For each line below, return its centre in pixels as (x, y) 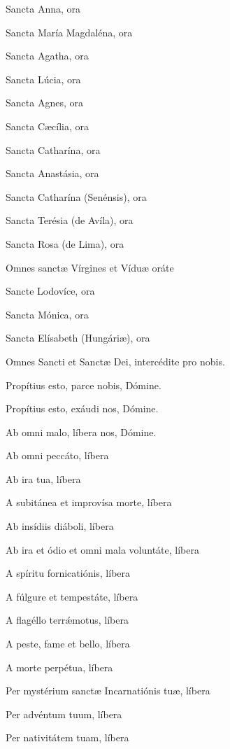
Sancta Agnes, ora (44, 103)
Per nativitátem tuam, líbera (67, 737)
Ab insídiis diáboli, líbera (60, 526)
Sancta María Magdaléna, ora (69, 32)
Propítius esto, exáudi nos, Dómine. (82, 408)
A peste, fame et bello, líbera (68, 644)
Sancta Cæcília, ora (48, 126)
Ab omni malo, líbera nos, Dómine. (81, 432)
